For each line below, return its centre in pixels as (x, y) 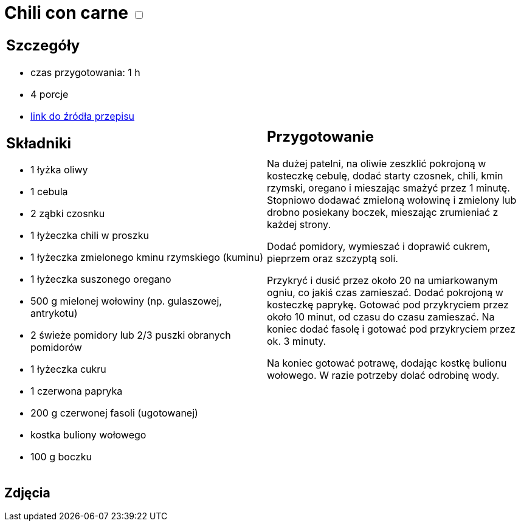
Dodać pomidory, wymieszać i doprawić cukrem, (379, 247)
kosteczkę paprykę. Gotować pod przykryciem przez (388, 305)
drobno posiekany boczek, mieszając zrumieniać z (383, 213)
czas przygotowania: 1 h (85, 72)
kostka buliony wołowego (88, 435)
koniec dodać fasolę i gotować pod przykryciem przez (391, 329)
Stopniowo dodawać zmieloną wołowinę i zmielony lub (392, 200)
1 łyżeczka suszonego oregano (101, 279)
